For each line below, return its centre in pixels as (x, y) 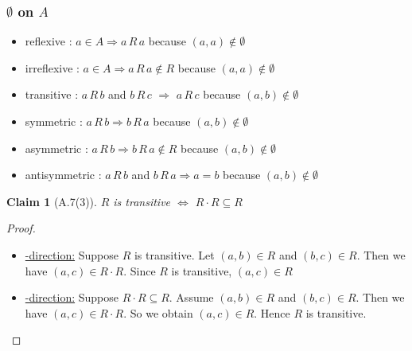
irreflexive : (52, 67)
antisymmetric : (63, 175)
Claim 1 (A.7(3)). (52, 201)
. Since (140, 270)
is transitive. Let (174, 254)
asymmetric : (56, 148)
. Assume (191, 297)
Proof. (21, 228)
